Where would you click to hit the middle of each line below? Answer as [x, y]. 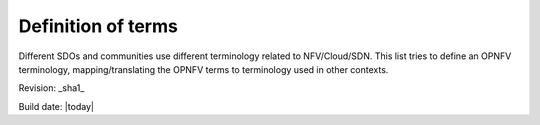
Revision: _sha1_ [51, 88]
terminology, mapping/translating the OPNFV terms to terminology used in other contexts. [203, 69]
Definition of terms [98, 26]
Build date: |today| [56, 106]
